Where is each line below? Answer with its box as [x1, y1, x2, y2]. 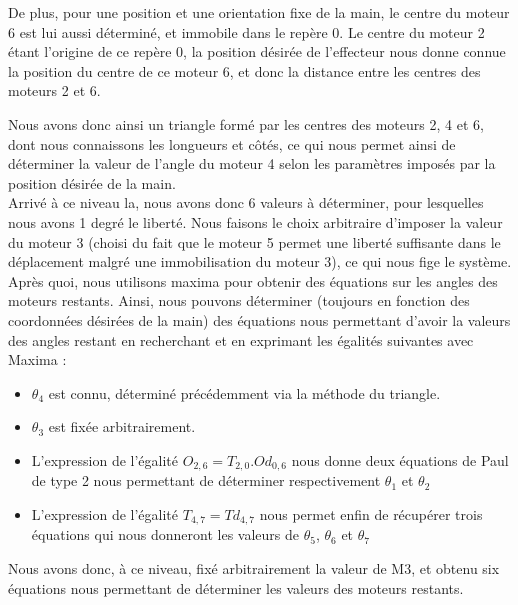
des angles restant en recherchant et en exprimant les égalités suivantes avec [8, 329, 474, 350]
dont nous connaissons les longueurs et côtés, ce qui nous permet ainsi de [8, 133, 456, 154]
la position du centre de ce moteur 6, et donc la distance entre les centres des [8, 60, 481, 81]
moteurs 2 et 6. [8, 80, 101, 101]
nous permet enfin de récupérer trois [259, 503, 483, 524]
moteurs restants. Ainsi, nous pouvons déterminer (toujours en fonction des [8, 290, 470, 311]
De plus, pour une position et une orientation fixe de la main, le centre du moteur [8, 2, 510, 22]
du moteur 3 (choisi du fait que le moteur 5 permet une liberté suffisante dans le [8, 231, 501, 252]
